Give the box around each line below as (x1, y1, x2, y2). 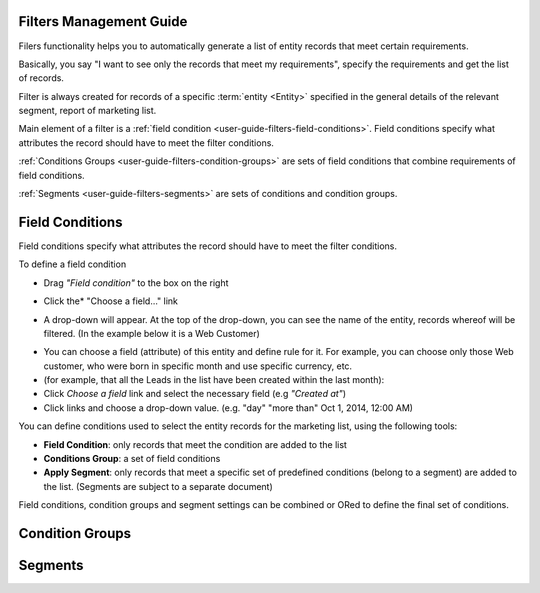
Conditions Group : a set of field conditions (43, 453, 221, 465)
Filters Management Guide (18, 13, 188, 30)
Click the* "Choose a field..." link (43, 295, 179, 307)
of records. (18, 72, 65, 84)
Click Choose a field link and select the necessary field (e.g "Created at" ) (43, 388, 347, 400)
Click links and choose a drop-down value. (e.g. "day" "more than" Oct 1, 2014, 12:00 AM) (43, 401, 414, 414)
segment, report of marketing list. (18, 105, 157, 117)
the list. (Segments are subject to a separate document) (43, 480, 274, 492)
